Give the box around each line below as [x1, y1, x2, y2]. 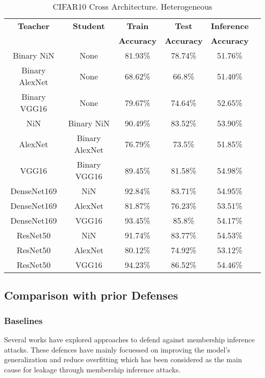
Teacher [17, 20, 50, 32]
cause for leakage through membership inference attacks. [4, 364, 181, 374]
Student [72, 20, 105, 32]
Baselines [4, 314, 43, 327]
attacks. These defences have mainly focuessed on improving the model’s [4, 344, 230, 355]
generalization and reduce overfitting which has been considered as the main [4, 354, 242, 365]
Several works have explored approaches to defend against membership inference [4, 334, 255, 344]
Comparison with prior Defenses [4, 287, 178, 303]
